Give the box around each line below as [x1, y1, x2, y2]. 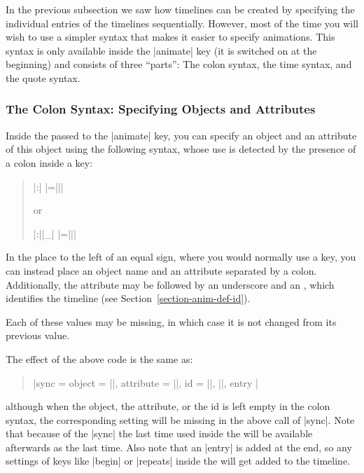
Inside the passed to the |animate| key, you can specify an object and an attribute [6, 128, 357, 142]
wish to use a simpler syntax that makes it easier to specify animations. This [6, 29, 335, 44]
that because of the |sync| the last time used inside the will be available [6, 426, 313, 441]
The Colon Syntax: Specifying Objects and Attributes [6, 100, 316, 118]
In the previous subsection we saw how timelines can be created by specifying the [6, 2, 355, 16]
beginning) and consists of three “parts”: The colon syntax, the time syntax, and [6, 57, 352, 71]
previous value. [6, 328, 70, 343]
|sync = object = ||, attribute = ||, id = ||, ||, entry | [33, 375, 258, 390]
